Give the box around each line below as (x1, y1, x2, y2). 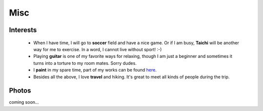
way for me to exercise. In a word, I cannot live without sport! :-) (33, 46, 162, 52)
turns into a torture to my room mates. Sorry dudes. (33, 60, 137, 66)
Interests (9, 26, 37, 34)
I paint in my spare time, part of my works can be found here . (33, 67, 157, 73)
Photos (9, 87, 31, 95)
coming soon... (9, 99, 39, 105)
